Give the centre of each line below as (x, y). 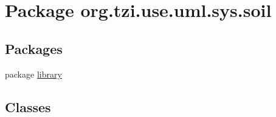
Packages (34, 48)
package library (33, 74)
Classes (28, 106)
